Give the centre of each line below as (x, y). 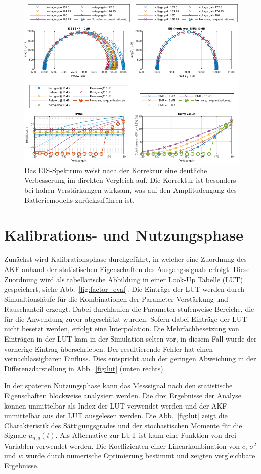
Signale (15, 435)
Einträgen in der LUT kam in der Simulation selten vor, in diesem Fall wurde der (130, 339)
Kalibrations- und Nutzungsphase (124, 235)
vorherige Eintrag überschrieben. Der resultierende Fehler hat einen (108, 348)
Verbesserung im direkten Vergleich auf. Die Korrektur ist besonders (130, 180)
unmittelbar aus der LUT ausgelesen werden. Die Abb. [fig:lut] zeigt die (116, 415)
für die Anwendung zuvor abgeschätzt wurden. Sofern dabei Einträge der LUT (126, 318)
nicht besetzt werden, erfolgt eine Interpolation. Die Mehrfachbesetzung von (122, 329)
